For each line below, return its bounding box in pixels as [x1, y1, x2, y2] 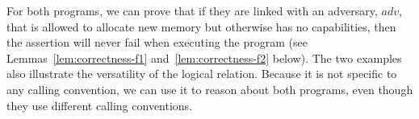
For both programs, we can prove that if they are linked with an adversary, [6, 2, 378, 18]
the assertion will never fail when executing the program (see [6, 34, 308, 51]
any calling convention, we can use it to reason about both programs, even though [6, 80, 413, 97]
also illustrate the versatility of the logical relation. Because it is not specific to [6, 65, 397, 82]
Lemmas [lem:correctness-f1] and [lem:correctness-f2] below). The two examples [6, 49, 402, 66]
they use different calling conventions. [6, 96, 193, 113]
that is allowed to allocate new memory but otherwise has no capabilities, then [6, 18, 396, 35]
